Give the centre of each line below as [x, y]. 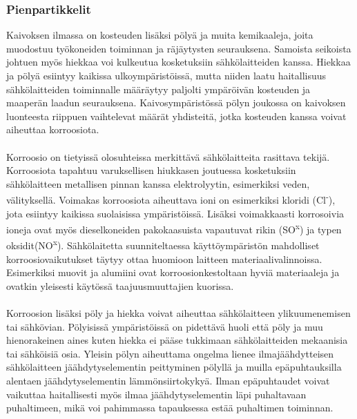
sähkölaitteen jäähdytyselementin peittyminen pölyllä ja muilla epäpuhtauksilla [174, 367]
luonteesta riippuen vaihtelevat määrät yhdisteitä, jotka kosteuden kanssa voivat [176, 116]
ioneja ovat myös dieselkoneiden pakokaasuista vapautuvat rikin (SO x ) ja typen [174, 228]
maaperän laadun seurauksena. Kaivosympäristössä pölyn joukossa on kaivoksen [176, 103]
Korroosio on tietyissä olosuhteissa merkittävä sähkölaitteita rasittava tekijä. [168, 156]
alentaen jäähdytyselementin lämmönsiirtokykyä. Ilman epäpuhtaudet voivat [168, 381]
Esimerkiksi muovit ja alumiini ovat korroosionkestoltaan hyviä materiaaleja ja [173, 272]
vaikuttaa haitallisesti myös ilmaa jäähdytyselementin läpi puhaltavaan [156, 394]
